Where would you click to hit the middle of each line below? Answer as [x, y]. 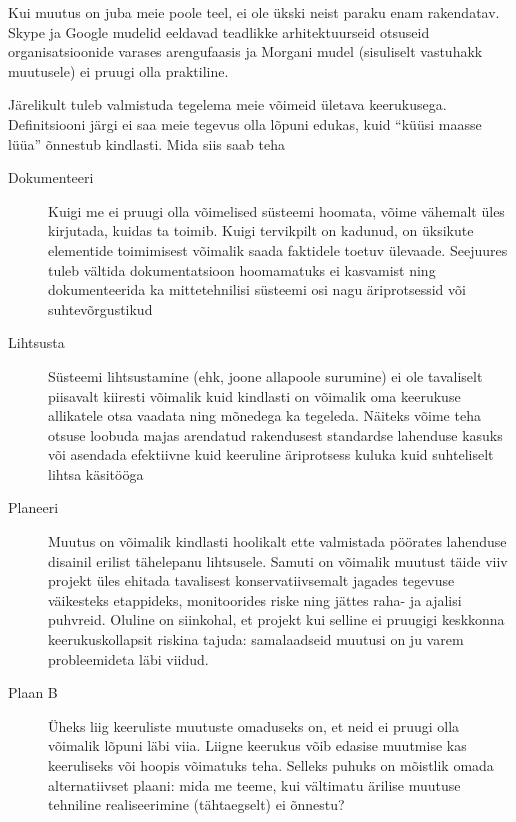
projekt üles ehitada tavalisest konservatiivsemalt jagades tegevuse [251, 580]
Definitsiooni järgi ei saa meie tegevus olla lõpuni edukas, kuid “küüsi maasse [245, 123]
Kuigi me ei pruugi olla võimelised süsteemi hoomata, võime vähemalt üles [276, 210]
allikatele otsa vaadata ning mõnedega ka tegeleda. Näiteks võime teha [264, 415]
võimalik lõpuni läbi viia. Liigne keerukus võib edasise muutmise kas [257, 745]
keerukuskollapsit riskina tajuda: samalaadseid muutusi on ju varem [256, 639]
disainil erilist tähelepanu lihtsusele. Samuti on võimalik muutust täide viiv [278, 560]
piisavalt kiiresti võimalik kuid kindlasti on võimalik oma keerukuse [254, 395]
